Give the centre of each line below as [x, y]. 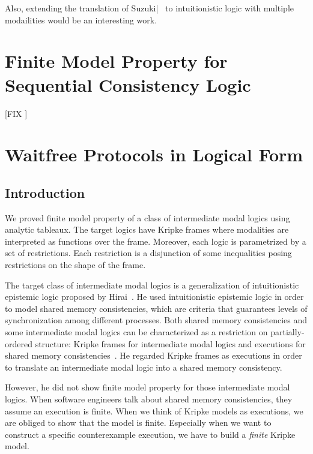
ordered [19, 343]
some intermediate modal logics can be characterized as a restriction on [136, 332]
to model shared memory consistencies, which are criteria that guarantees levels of [156, 308]
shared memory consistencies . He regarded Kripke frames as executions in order [153, 355]
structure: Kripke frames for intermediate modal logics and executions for [170, 343]
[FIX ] [16, 113]
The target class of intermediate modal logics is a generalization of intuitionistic [152, 285]
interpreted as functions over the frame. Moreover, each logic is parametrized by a [156, 241]
